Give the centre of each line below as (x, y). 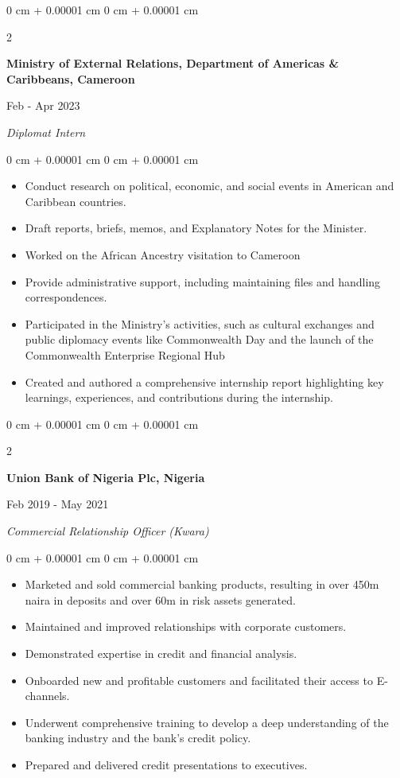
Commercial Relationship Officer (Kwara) (108, 531)
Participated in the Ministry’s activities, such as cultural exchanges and (200, 323)
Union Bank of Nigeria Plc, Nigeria (106, 477)
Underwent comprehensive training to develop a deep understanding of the (207, 722)
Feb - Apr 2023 (43, 105)
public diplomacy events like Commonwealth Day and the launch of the (199, 339)
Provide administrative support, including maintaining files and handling (203, 281)
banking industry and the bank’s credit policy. (138, 738)
